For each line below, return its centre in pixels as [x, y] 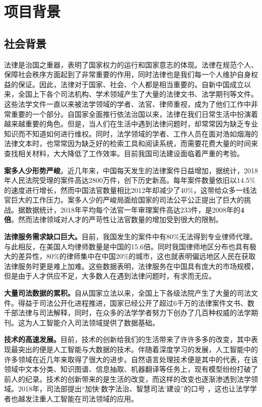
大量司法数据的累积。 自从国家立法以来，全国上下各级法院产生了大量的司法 [127, 293]
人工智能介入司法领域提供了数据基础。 [95, 322]
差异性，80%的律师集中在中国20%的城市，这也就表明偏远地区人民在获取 [137, 256]
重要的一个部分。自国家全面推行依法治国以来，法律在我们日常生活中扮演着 [134, 114]
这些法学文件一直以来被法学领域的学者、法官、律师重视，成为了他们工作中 [127, 104]
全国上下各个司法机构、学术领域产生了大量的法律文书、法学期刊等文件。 [138, 94]
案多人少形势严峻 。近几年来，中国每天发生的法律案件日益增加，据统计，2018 [131, 170]
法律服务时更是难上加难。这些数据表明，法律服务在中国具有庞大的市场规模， [131, 266]
